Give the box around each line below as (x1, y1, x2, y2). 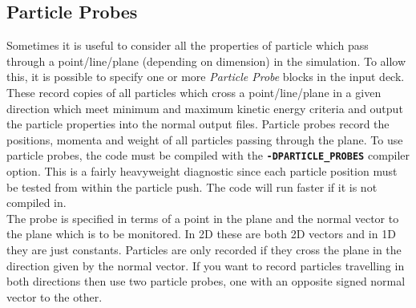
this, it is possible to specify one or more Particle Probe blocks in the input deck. (6, 68, 405, 85)
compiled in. (6, 194, 67, 211)
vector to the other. (6, 288, 103, 305)
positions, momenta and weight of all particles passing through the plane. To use (6, 131, 403, 148)
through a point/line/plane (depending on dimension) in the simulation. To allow (6, 52, 406, 69)
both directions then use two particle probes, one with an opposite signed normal (6, 273, 406, 290)
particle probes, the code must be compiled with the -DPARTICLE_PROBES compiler (6, 147, 410, 164)
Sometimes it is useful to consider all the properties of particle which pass (6, 37, 369, 54)
